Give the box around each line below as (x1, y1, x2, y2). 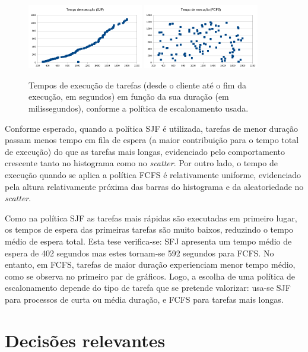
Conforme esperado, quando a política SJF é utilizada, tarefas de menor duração (5, 122, 298, 134)
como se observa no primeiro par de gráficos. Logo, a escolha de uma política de (5, 269, 296, 282)
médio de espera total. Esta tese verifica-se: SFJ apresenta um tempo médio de (5, 234, 292, 247)
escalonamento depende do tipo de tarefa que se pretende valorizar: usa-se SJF (5, 281, 291, 294)
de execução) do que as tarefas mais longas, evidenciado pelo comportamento (5, 145, 285, 157)
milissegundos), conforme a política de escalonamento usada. (28, 102, 249, 114)
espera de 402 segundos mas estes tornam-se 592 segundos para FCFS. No (5, 246, 274, 259)
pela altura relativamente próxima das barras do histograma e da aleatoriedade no (5, 180, 304, 192)
